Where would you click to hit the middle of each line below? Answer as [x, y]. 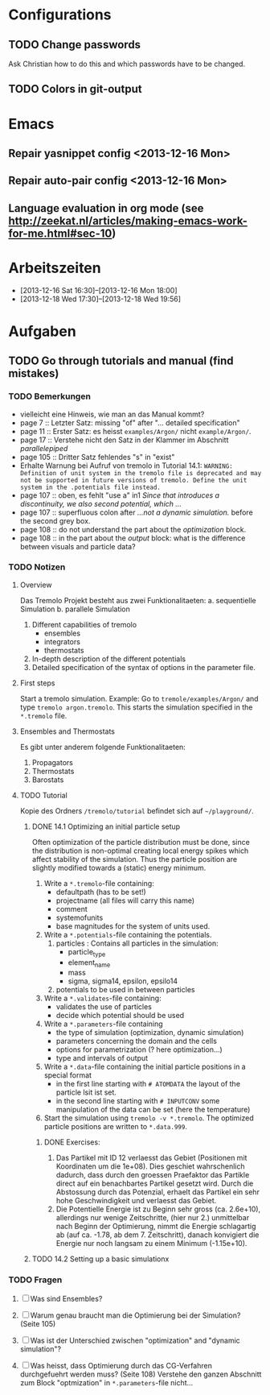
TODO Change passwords [75, 45]
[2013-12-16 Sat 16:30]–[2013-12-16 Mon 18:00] [99, 290]
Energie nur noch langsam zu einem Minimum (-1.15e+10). [151, 1244]
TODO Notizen [37, 567]
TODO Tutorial [44, 795]
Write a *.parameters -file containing [103, 1024]
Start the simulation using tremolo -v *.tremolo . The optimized [149, 1118]
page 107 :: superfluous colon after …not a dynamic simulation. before [136, 512]
